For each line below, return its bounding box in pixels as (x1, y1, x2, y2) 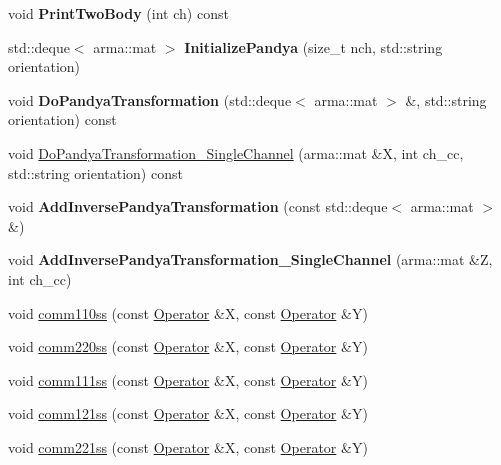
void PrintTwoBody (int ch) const (8, 3, 229, 23)
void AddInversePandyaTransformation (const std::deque (8, 196, 388, 217)
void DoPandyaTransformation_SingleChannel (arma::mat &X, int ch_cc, (8, 142, 464, 163)
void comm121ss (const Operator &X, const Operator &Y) (8, 403, 368, 424)
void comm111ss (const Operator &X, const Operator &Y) (8, 369, 368, 390)
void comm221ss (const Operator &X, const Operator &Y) (8, 436, 368, 457)
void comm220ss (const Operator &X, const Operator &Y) (8, 336, 368, 357)
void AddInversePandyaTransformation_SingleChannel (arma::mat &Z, (8, 249, 493, 270)
